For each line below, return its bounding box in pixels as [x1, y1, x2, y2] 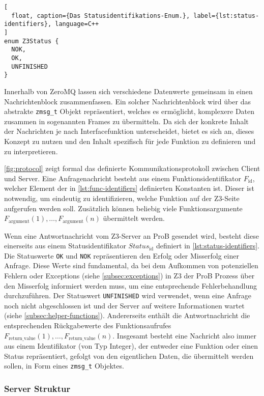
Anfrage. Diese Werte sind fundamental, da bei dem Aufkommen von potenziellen [4, 260, 258, 271]
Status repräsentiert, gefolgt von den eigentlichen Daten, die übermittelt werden [4, 350, 254, 361]
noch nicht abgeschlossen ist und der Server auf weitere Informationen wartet [4, 300, 245, 310]
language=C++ [55, 20, 99, 28]
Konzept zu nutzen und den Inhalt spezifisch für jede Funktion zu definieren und [4, 135, 256, 146]
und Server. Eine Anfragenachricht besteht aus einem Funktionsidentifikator [4, 173, 241, 183]
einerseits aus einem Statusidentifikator [4, 240, 126, 251]
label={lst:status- [193, 12, 259, 19]
